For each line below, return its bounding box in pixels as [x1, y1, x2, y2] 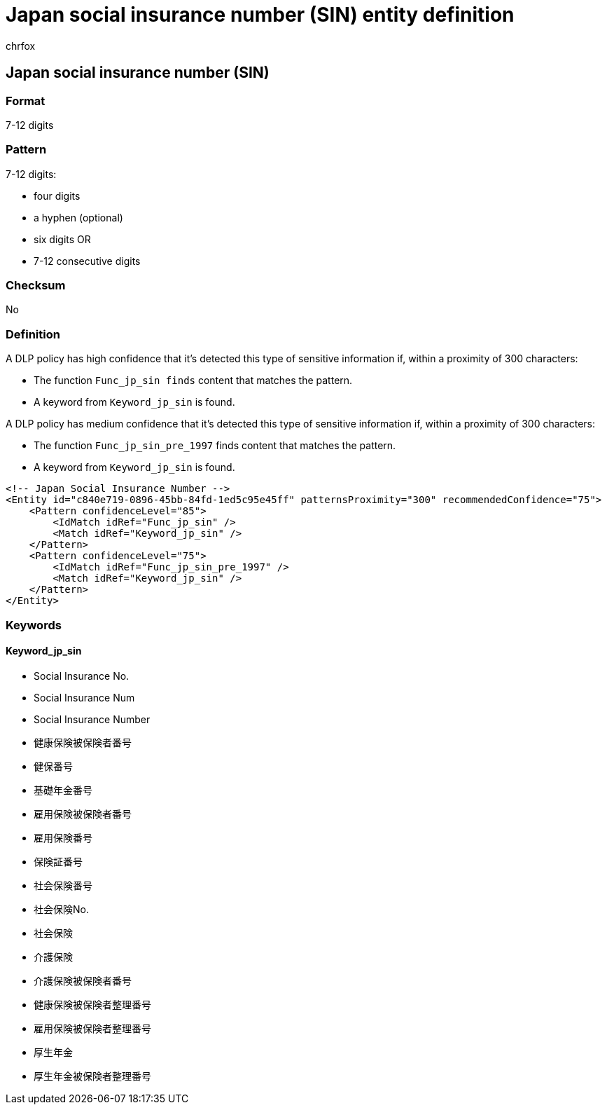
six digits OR [34, 233, 91, 245]
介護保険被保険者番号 [34, 974, 132, 987]
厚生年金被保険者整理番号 [34, 1069, 151, 1082]
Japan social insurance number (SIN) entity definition [6, 3, 515, 27]
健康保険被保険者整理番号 [34, 998, 151, 1010]
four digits [34, 189, 81, 202]
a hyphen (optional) [34, 211, 123, 224]
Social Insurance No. [34, 669, 130, 682]
